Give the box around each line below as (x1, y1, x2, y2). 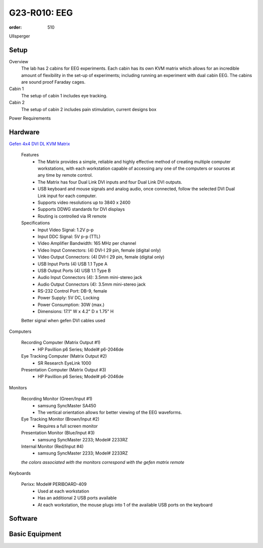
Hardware (9, 128, 40, 136)
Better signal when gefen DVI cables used (21, 317, 106, 323)
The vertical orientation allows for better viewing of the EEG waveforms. (38, 409, 182, 415)
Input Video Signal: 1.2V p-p (38, 227, 94, 233)
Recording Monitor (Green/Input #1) (21, 396, 93, 402)
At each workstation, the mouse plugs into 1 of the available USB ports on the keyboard (38, 502, 213, 508)
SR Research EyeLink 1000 (38, 360, 92, 366)
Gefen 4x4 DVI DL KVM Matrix (9, 141, 70, 146)
